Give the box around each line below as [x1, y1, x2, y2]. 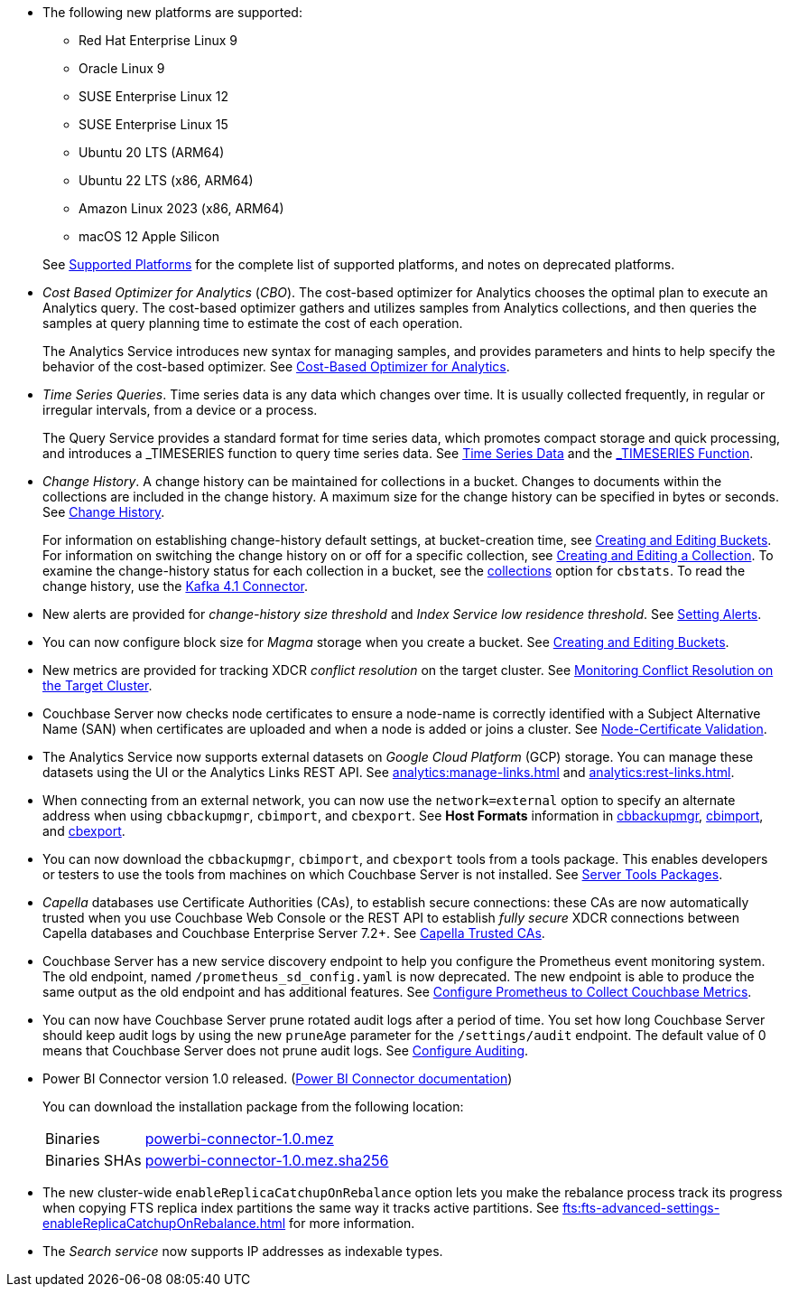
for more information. [289, 1215, 415, 1231]
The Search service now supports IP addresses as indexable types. [42, 1243, 443, 1259]
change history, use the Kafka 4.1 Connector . [42, 578, 309, 594]
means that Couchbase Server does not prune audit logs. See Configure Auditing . [42, 1043, 529, 1058]
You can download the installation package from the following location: [42, 1099, 464, 1114]
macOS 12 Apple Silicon [79, 229, 220, 244]
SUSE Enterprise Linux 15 [79, 117, 228, 132]
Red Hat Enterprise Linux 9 [79, 33, 238, 48]
